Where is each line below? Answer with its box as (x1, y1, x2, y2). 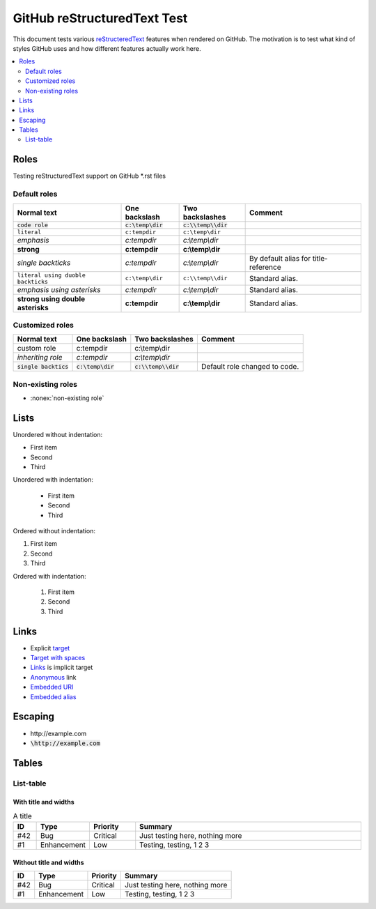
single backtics (17, 362, 69, 370)
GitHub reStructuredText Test (13, 10, 188, 26)
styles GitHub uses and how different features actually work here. (13, 44, 201, 52)
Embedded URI (30, 683, 74, 692)
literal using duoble (17, 271, 86, 279)
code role (17, 221, 49, 229)
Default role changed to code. (201, 362, 299, 372)
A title (13, 811, 33, 821)
